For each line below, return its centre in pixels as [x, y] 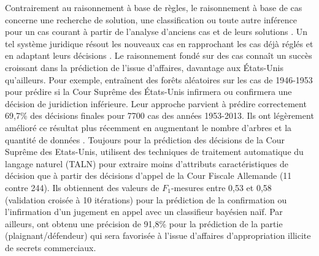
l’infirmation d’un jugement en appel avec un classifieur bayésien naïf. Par [144, 212]
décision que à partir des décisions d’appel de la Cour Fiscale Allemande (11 [148, 175]
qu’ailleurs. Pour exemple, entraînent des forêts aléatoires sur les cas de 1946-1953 [159, 79]
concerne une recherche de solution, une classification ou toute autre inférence [151, 19]
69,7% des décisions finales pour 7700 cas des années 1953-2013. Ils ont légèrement [159, 115]
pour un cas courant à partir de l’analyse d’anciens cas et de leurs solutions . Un [156, 32]
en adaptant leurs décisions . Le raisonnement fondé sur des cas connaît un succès [159, 55]
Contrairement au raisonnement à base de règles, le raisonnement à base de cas [154, 7]
